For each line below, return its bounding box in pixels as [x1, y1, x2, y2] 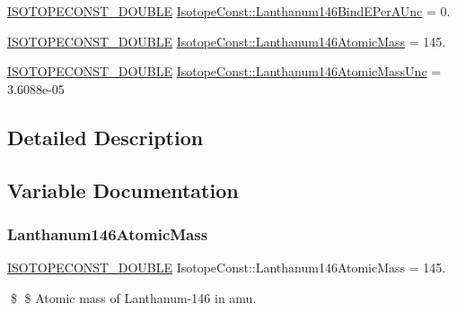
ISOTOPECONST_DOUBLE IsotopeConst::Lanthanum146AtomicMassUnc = [7, 62, 442, 81]
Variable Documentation [7, 176, 239, 203]
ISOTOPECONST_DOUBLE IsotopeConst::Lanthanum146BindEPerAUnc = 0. [7, 2, 451, 20]
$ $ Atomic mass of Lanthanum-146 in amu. [10, 288, 257, 307]
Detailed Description [7, 123, 204, 151]
